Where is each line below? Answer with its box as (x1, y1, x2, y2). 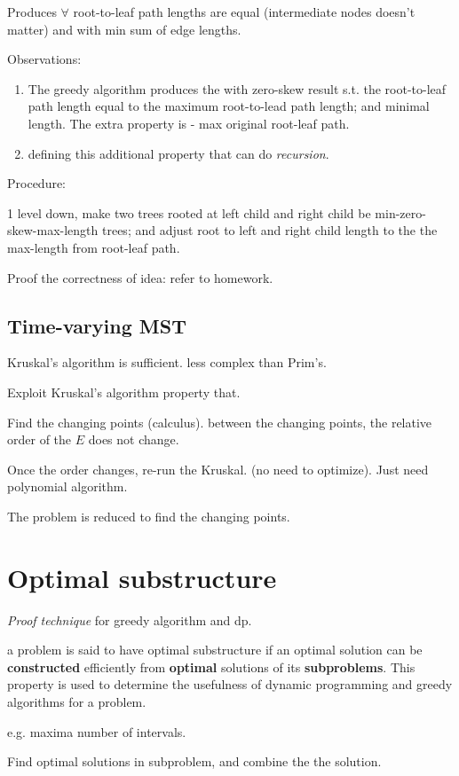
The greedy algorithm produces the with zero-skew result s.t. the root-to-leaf (28, 79, 447, 98)
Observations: (7, 50, 82, 68)
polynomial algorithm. (7, 477, 128, 496)
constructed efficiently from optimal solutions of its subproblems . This (7, 657, 415, 676)
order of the (7, 430, 72, 449)
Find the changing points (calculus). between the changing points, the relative (7, 412, 432, 431)
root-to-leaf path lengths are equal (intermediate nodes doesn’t (73, 3, 415, 20)
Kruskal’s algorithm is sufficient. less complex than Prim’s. (7, 353, 327, 372)
